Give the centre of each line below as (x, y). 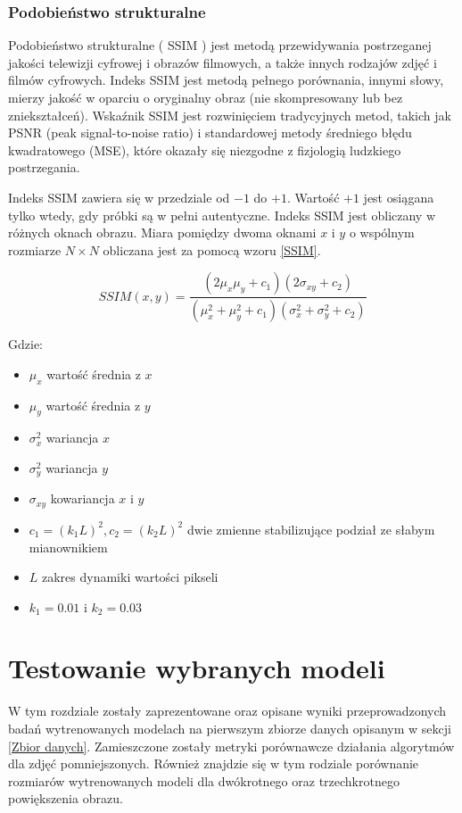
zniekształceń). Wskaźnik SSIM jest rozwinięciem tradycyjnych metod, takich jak (230, 115)
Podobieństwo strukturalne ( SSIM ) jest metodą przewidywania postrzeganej (220, 45)
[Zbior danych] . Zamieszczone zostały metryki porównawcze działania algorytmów (231, 746)
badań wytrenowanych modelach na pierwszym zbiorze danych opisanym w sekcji (230, 728)
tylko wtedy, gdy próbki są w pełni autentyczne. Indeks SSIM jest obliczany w (222, 215)
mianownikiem (68, 547)
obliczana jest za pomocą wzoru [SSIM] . (212, 249)
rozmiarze (35, 249)
